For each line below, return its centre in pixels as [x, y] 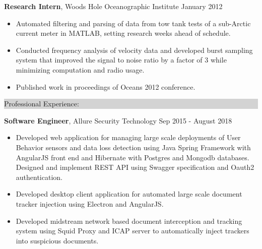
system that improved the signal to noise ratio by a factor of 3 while [121, 60]
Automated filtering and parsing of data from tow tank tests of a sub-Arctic [133, 23]
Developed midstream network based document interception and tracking [129, 221]
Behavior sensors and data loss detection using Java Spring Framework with [133, 147]
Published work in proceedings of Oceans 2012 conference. [106, 86]
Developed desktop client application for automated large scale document [129, 194]
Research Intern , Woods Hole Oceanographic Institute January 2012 [113, 6]
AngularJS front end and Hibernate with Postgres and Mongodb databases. [133, 157]
